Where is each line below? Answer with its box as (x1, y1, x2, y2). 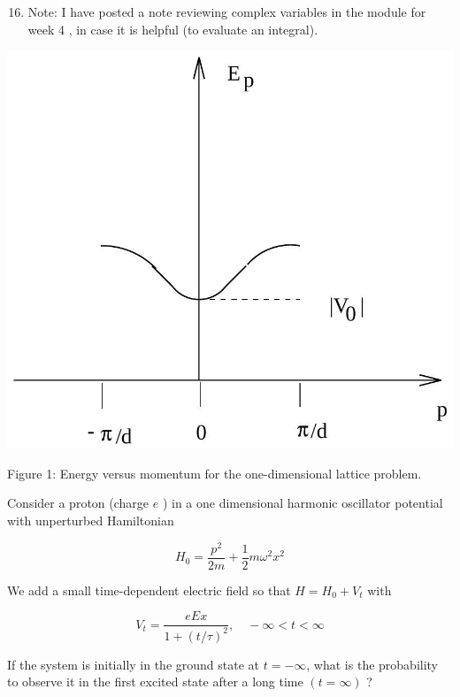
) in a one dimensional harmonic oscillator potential (162, 494, 443, 512)
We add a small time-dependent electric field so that (7, 580, 291, 599)
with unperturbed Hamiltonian (7, 510, 174, 529)
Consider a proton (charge (7, 494, 149, 512)
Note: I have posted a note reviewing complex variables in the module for (27, 3, 426, 21)
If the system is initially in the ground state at (7, 655, 260, 673)
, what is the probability (306, 655, 439, 673)
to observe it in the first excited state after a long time (7, 672, 303, 691)
